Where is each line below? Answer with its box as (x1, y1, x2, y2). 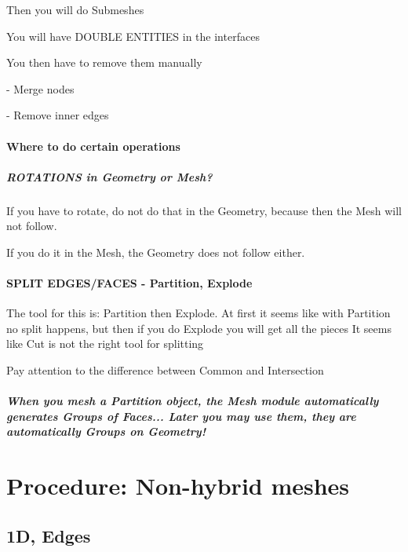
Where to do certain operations (6, 137, 180, 154)
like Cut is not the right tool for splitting (6, 335, 204, 352)
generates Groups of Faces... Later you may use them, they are (6, 408, 356, 424)
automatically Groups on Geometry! (6, 423, 206, 440)
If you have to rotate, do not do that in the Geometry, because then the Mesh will (6, 202, 402, 218)
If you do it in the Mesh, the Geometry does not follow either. (6, 243, 305, 260)
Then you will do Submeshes (6, 2, 144, 17)
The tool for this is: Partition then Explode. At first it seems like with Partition (6, 305, 391, 321)
